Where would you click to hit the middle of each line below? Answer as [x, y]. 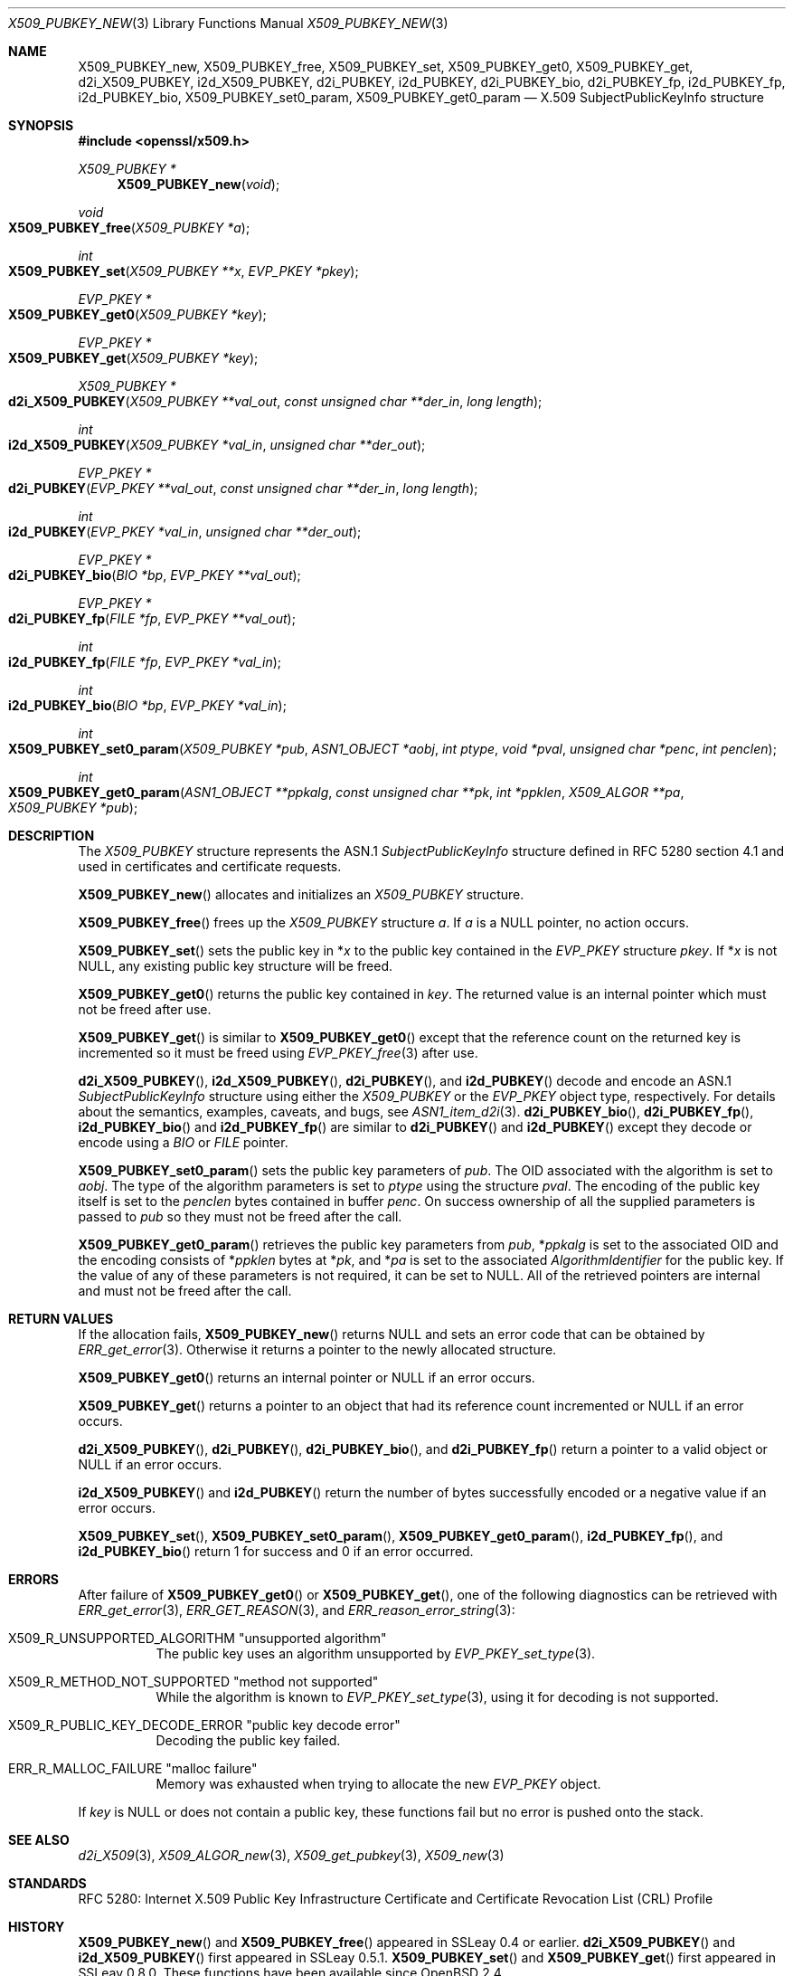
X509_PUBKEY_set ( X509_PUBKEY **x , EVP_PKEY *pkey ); [184, 271]
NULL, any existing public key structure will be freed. [236, 966]
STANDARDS [47, 1883]
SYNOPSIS [41, 125]
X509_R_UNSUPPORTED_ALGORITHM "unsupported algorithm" [198, 1638]
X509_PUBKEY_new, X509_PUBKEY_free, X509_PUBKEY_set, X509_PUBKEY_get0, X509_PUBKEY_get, [386, 66]
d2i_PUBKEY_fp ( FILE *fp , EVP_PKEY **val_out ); [152, 618]
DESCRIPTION [52, 836]
